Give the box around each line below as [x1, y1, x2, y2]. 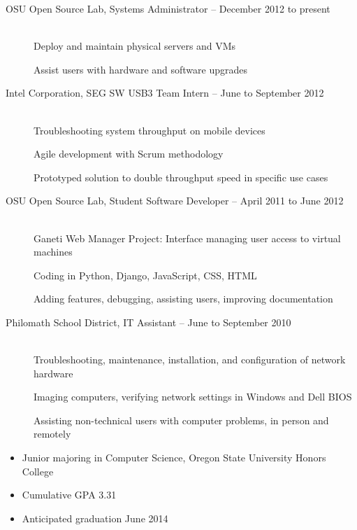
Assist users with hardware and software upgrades [34, 62, 247, 76]
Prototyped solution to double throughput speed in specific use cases [34, 169, 328, 184]
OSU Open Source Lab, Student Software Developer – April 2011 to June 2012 [6, 193, 344, 208]
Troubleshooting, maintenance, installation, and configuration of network [34, 352, 346, 367]
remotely [34, 426, 71, 441]
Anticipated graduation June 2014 [22, 510, 168, 525]
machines [34, 244, 73, 259]
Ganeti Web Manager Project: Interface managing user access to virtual [34, 230, 341, 245]
